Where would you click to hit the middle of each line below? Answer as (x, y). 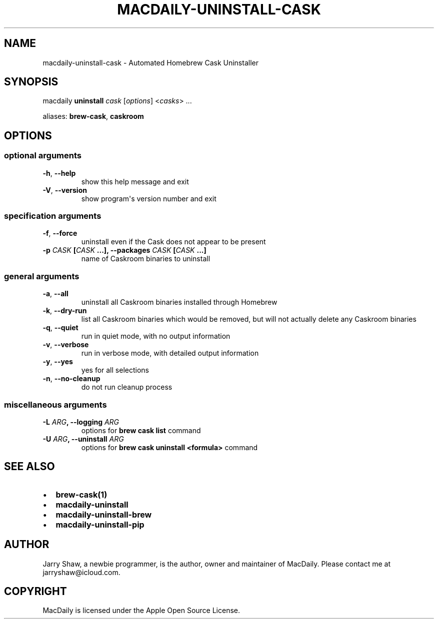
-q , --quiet (60, 328)
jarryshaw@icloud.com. (81, 572)
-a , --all (55, 294)
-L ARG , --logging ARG (81, 422)
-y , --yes (58, 362)
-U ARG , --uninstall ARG (83, 439)
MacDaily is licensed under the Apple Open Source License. (141, 611)
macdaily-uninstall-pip (100, 524)
